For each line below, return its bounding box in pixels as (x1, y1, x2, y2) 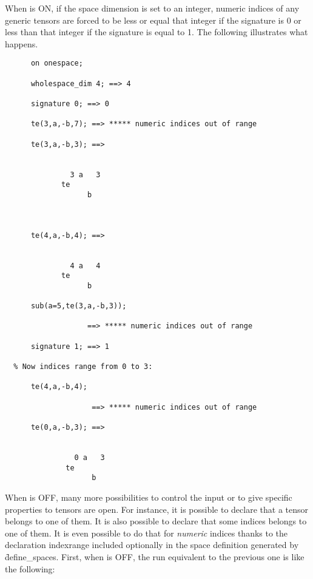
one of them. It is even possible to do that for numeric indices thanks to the (5, 526, 288, 539)
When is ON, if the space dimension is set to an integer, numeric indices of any (5, 2, 300, 14)
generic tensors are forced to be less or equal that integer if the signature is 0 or (5, 13, 301, 26)
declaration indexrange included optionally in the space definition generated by (5, 538, 299, 551)
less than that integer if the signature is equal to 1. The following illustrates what (5, 25, 308, 38)
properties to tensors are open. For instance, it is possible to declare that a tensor (5, 503, 309, 515)
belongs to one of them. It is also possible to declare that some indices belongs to (5, 515, 307, 527)
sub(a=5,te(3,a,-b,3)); (30, 302, 127, 311)
